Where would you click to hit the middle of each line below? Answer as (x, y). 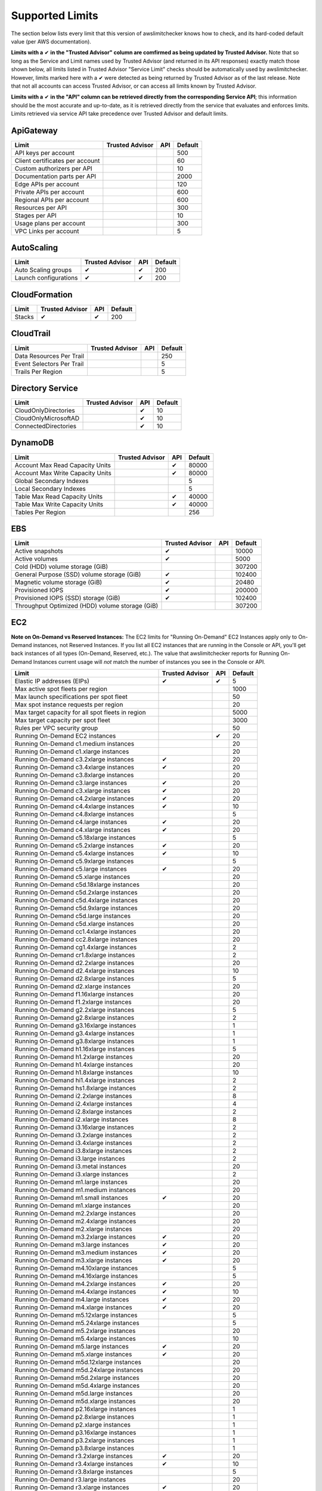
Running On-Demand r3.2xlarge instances (74, 1456)
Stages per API (35, 215)
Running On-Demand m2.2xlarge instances (75, 1214)
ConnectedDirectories (46, 426)
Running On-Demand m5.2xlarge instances (75, 1331)
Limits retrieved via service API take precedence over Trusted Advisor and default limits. (120, 114)
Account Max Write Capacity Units (63, 473)
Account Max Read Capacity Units (63, 465)
